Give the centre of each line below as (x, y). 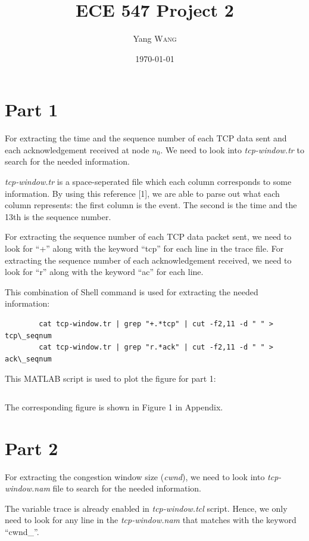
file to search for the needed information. (127, 488)
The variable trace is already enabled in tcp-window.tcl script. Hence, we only (146, 508)
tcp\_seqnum (28, 336)
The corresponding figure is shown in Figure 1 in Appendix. (114, 406)
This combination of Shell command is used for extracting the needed (132, 291)
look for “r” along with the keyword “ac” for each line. (104, 272)
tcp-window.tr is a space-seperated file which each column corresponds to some (148, 182)
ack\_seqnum (28, 359)
